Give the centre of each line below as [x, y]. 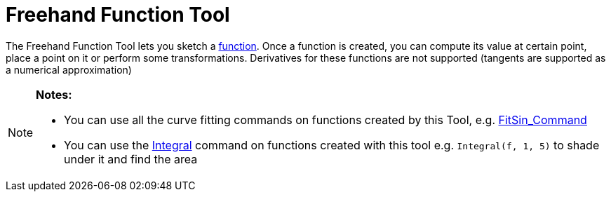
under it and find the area [131, 159]
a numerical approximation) [69, 69]
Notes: [54, 94]
